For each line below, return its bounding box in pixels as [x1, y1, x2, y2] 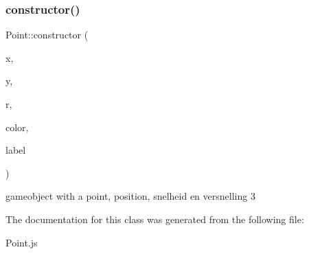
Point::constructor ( [5, 27, 89, 42]
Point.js [5, 235, 38, 249]
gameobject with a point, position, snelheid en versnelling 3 [5, 189, 255, 203]
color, [5, 119, 29, 134]
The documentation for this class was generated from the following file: [5, 211, 304, 226]
